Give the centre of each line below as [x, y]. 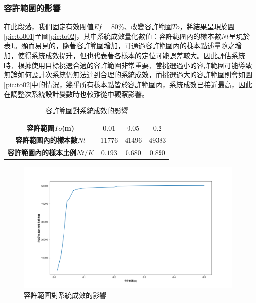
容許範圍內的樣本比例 [42, 152]
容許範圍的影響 [32, 8]
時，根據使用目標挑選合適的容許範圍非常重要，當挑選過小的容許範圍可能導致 [128, 65]
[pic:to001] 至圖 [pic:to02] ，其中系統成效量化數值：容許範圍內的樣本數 [113, 36]
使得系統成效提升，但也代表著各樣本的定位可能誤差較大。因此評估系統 [131, 55]
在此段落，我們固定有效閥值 [49, 26]
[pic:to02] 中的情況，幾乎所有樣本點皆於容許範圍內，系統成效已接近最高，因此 [128, 84]
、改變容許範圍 [148, 26]
